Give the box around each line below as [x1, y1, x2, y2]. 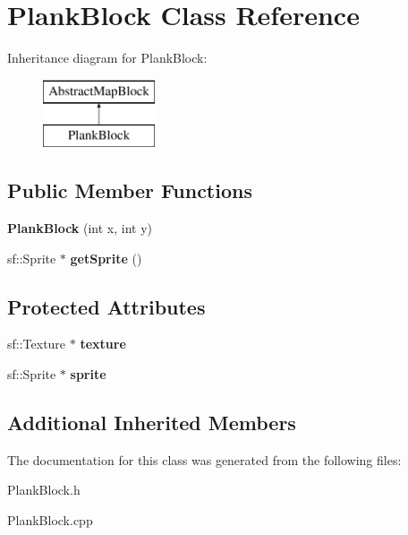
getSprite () [70, 248, 142, 267]
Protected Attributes [7, 292, 206, 320]
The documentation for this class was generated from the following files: [7, 450, 402, 469]
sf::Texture [7, 334, 66, 353]
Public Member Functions [7, 177, 252, 204]
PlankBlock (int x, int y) [7, 219, 153, 237]
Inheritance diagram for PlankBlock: [7, 48, 208, 67]
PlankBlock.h [7, 480, 81, 499]
